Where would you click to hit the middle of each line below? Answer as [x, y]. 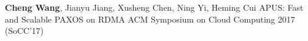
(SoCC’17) [24, 31]
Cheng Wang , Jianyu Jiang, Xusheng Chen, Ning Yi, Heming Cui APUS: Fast [154, 7]
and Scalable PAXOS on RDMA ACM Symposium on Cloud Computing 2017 [150, 19]
